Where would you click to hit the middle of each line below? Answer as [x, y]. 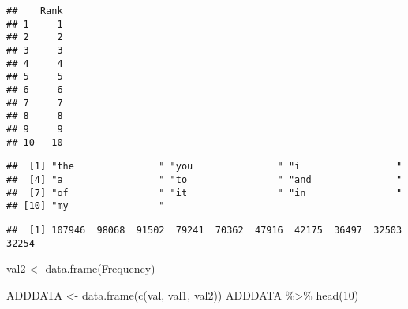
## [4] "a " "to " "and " [204, 179]
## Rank [35, 11]
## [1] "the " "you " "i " [204, 167]
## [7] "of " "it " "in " [204, 193]
